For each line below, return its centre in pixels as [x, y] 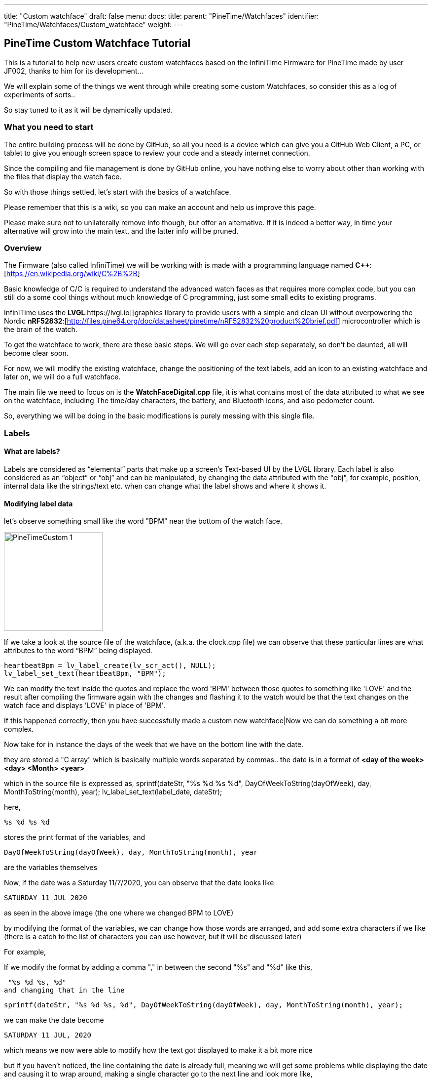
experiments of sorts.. [40, 94]
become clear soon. [36, 353]
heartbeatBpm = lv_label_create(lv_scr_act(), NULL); [110, 666]
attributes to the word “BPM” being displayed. [78, 651]
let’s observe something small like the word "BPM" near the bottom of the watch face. [143, 521]
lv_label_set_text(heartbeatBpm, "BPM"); [85, 674]
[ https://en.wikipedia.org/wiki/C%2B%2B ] [72, 274]
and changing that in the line [64, 990]
